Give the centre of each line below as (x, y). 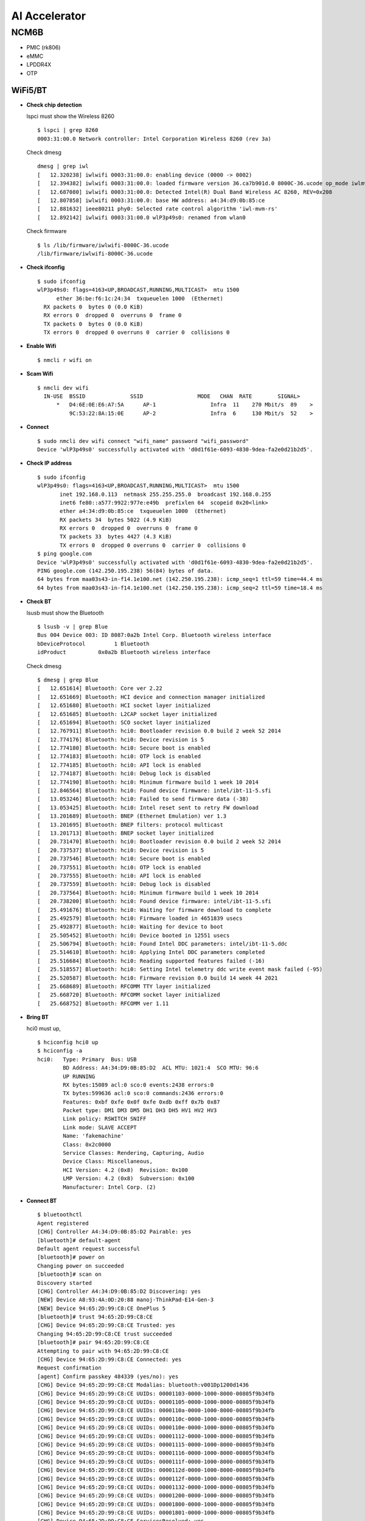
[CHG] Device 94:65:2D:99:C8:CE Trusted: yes (106, 1325)
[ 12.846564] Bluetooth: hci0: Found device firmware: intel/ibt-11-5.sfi (155, 791)
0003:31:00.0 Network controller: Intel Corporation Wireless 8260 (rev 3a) (155, 139)
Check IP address (49, 463)
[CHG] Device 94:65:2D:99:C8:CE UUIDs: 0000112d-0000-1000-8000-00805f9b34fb (156, 1470)
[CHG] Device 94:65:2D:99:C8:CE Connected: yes (109, 1359)
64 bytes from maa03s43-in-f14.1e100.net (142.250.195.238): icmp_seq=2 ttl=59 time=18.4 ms (180, 588)
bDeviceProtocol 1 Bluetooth (94, 644)
